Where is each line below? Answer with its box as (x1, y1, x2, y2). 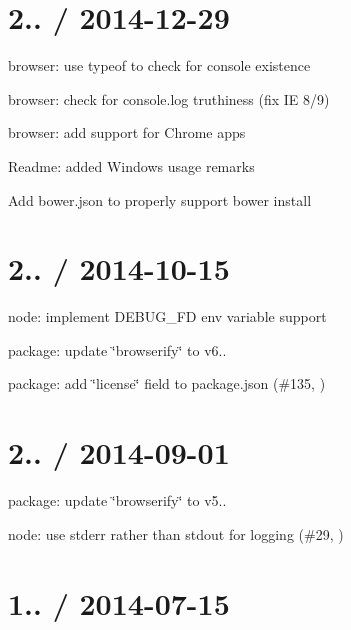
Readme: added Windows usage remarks (8, 155, 255, 176)
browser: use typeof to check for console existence (8, 55, 311, 76)
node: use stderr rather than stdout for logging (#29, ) (8, 523, 344, 544)
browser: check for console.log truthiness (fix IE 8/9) (8, 88, 330, 109)
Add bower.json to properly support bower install (8, 189, 312, 210)
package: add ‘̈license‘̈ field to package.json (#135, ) (8, 373, 326, 394)
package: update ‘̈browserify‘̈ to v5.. (8, 490, 227, 511)
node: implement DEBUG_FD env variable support (8, 306, 327, 327)
